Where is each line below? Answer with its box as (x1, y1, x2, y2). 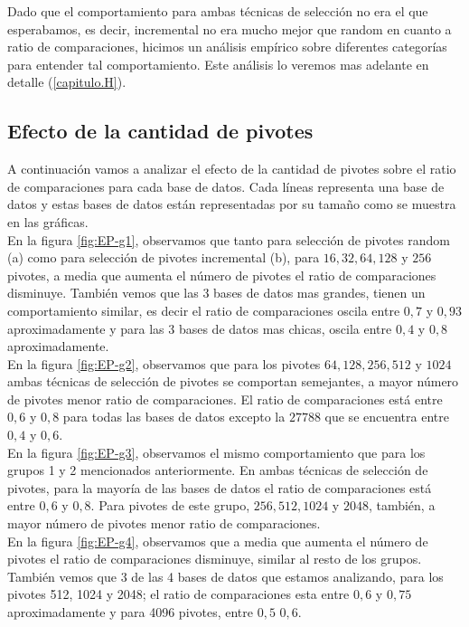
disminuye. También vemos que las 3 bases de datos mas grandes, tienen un (7, 283, 426, 302)
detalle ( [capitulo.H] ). (7, 72, 127, 91)
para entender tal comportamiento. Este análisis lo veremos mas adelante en (7, 54, 429, 73)
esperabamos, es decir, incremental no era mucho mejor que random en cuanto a (7, 19, 452, 38)
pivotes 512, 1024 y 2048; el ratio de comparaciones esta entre (7, 584, 350, 603)
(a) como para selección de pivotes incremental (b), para (7, 248, 320, 267)
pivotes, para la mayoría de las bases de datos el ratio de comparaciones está (7, 478, 432, 497)
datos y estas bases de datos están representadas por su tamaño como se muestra (7, 195, 456, 214)
